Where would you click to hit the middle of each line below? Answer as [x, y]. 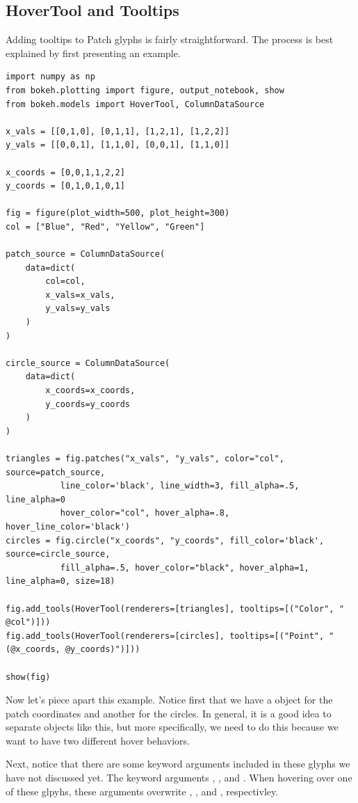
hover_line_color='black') [68, 526]
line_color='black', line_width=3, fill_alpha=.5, [180, 486]
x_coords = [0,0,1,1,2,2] [65, 172]
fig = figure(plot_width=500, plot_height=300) [118, 213]
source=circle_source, [58, 554]
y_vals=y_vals [78, 309]
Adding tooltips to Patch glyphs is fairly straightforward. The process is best [170, 39]
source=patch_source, [56, 472]
